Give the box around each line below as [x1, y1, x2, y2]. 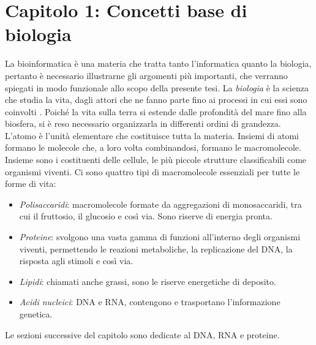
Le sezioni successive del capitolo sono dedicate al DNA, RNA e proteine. [5, 328, 280, 341]
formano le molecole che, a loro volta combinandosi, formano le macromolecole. [5, 141, 301, 154]
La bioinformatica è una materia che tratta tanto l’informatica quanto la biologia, [5, 57, 312, 70]
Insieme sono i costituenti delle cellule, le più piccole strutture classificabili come [5, 153, 307, 166]
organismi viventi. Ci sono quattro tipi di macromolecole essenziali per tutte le [5, 165, 300, 178]
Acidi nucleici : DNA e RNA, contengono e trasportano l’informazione [19, 295, 280, 308]
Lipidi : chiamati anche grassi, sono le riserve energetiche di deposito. [19, 275, 276, 287]
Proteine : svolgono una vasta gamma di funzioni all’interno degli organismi [19, 230, 301, 243]
